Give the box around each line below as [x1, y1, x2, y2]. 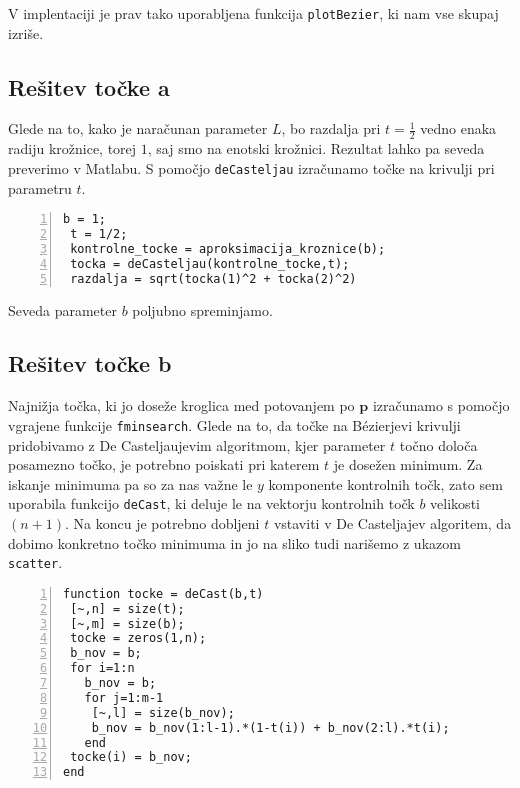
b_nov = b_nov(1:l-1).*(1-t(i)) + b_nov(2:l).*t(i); [91, 720, 450, 735]
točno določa [399, 434, 478, 455]
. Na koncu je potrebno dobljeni [65, 512, 260, 533]
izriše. [8, 22, 44, 43]
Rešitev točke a [8, 71, 170, 102]
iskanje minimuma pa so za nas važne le [8, 473, 253, 494]
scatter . [8, 552, 63, 573]
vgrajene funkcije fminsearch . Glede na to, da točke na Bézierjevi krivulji [8, 414, 461, 435]
